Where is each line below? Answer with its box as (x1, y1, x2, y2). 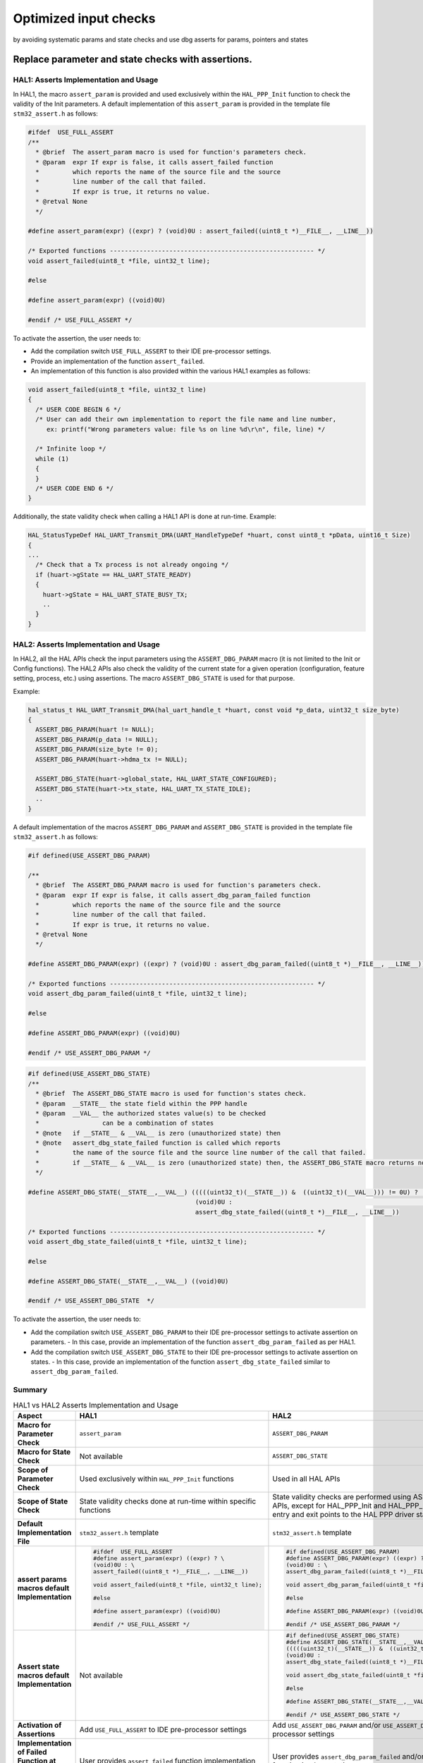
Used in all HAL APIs (272, 1474, 341, 1484)
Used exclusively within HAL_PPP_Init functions (79, 1474, 234, 1484)
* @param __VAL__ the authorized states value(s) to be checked (35, 1109, 266, 1117)
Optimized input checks (13, 11, 156, 26)
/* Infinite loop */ (35, 445, 106, 453)
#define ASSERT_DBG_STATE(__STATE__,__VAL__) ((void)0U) (27, 1277, 229, 1285)
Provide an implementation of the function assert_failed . (30, 357, 205, 365)
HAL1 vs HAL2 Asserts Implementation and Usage (13, 1400, 179, 1410)
